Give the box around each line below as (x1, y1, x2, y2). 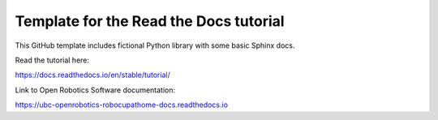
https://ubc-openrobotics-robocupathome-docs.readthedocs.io (15, 100, 229, 109)
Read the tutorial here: (15, 55, 89, 65)
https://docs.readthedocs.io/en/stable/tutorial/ (15, 70, 170, 80)
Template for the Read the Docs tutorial (15, 12, 285, 30)
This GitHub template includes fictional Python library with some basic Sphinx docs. (15, 41, 295, 50)
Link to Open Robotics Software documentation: (15, 85, 176, 95)
